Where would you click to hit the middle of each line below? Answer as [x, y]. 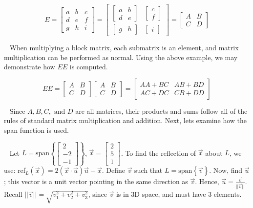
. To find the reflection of [158, 153]
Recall [13, 194]
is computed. [89, 67]
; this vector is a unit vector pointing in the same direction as [96, 181]
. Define [113, 170]
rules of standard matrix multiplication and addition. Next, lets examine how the [125, 120]
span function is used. [36, 130]
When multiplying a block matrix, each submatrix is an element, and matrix [124, 48]
